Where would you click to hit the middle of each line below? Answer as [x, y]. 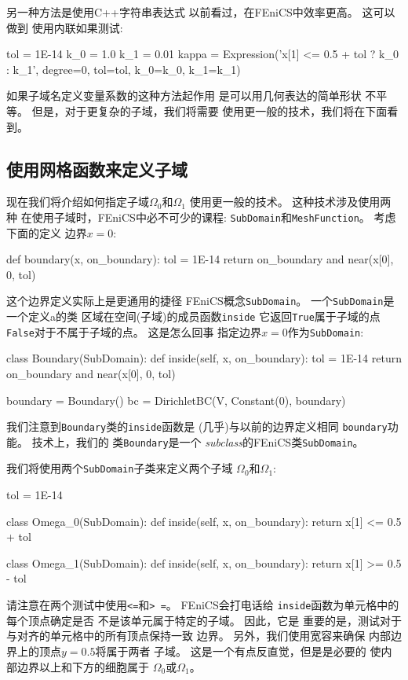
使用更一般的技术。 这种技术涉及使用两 [290, 202]
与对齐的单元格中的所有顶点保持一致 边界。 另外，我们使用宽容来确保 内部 [199, 636]
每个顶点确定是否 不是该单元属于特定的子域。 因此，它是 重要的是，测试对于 [204, 620]
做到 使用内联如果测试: [65, 27]
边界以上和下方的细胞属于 [83, 666]
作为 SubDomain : [326, 331]
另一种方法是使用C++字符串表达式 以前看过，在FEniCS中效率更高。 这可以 [201, 12]
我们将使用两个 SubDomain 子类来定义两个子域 [120, 468]
